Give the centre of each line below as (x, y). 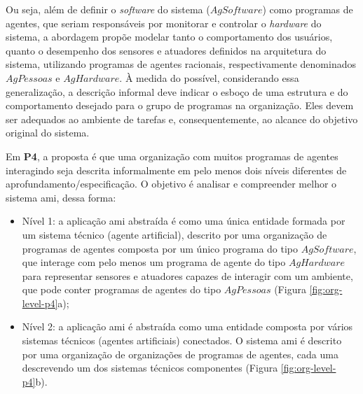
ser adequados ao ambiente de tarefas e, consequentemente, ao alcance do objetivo (182, 119)
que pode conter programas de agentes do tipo (122, 289)
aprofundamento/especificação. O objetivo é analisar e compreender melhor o (171, 184)
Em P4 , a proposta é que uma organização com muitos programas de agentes (172, 156)
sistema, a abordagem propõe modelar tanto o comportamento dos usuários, (169, 37)
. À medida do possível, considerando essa (209, 77)
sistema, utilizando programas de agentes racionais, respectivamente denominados (181, 64)
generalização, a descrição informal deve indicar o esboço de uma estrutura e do (177, 91)
